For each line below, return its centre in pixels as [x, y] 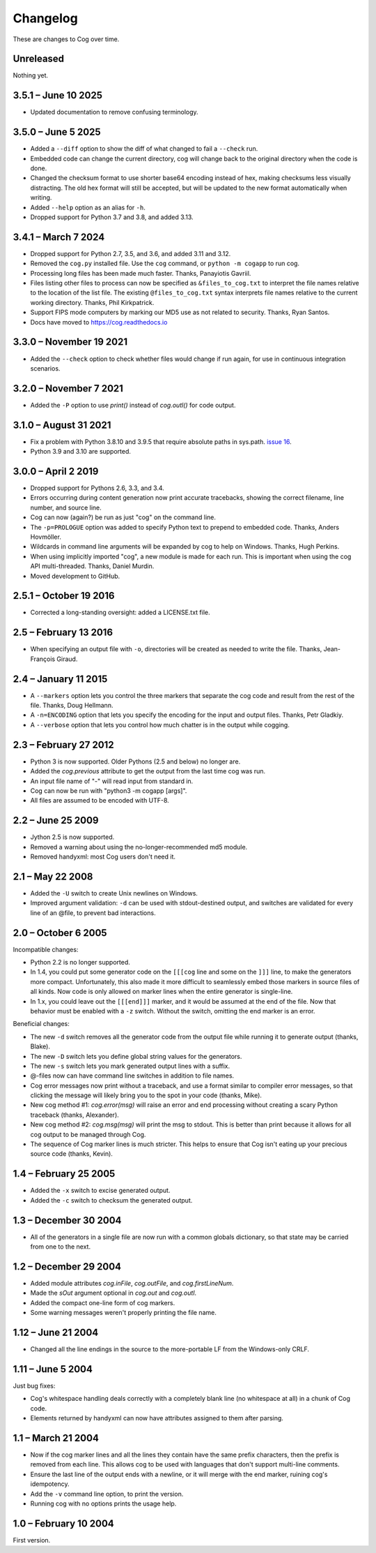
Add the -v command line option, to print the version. [107, 1494]
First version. [32, 1540]
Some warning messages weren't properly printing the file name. [124, 1313]
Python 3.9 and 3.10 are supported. [81, 452]
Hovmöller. [46, 537]
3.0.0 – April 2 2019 [56, 471]
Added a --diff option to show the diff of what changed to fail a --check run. [144, 149]
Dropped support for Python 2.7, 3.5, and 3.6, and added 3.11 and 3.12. [131, 253]
